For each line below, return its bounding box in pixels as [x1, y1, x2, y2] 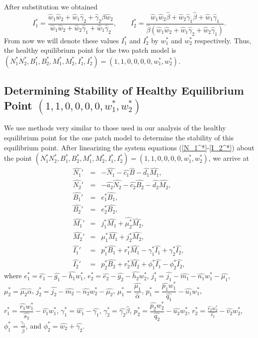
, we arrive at [208, 153, 249, 163]
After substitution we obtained [4, 1, 98, 11]
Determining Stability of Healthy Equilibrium [4, 83, 244, 98]
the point [4, 153, 32, 163]
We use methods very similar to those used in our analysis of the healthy [4, 122, 226, 133]
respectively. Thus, [194, 35, 252, 45]
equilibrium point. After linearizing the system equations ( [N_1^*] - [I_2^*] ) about [4, 142, 255, 152]
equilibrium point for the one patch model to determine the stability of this [4, 132, 234, 142]
